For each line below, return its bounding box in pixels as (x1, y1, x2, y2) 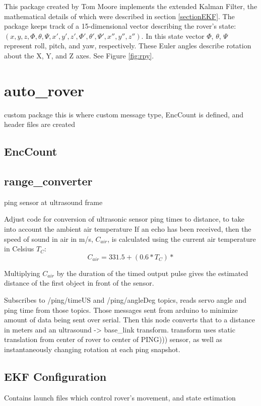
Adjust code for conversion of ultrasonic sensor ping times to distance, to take (4, 214, 245, 224)
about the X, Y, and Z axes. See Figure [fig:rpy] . (4, 50, 154, 60)
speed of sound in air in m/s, (4, 233, 93, 244)
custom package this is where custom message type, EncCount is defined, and (4, 109, 244, 119)
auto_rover (4, 80, 85, 100)
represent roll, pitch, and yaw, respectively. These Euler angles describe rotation (4, 40, 251, 51)
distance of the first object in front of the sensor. (4, 278, 154, 288)
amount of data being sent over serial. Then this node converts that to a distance (4, 314, 255, 325)
